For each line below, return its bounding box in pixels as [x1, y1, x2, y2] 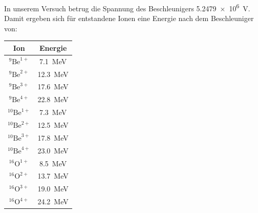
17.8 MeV [37, 132, 69, 143]
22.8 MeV [37, 94, 69, 105]
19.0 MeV [37, 183, 69, 194]
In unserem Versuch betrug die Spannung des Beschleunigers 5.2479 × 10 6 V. [4, 2, 250, 13]
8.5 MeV [39, 158, 67, 168]
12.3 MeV [37, 68, 69, 79]
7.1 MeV [39, 55, 67, 66]
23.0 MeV [37, 145, 69, 156]
